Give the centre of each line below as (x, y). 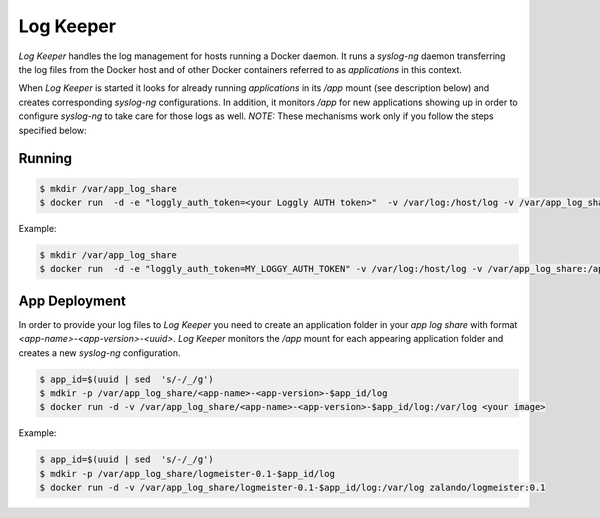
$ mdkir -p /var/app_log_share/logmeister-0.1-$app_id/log (187, 473)
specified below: (52, 130)
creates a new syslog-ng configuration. (99, 352)
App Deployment (72, 300)
